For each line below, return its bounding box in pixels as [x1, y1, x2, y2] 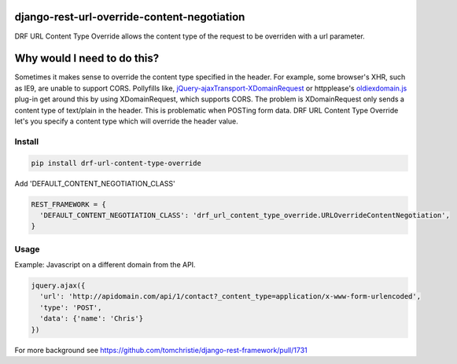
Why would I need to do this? [14, 52, 160, 65]
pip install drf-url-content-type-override [31, 158, 202, 167]
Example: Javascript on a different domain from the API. [14, 260, 196, 270]
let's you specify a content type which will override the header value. [14, 116, 239, 126]
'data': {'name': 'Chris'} [39, 314, 144, 323]
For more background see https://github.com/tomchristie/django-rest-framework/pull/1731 [14, 345, 308, 355]
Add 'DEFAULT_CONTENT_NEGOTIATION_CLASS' [14, 178, 176, 188]
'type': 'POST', [39, 303, 102, 312]
